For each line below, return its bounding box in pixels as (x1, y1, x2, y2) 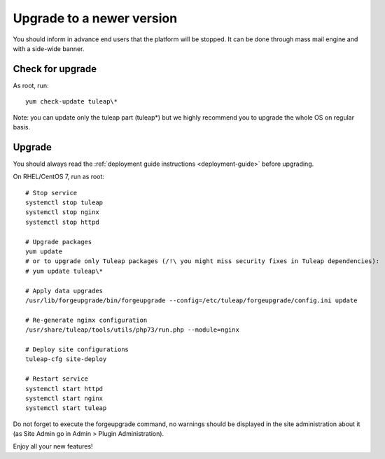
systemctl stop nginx (25, 209, 99, 216)
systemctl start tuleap (25, 404, 107, 412)
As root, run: (13, 81, 49, 90)
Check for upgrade (13, 63, 97, 75)
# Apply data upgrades (25, 287, 104, 295)
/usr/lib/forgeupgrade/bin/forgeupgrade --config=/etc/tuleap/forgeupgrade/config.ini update (25, 297, 358, 304)
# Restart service (25, 375, 89, 383)
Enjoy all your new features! (13, 442, 94, 451)
